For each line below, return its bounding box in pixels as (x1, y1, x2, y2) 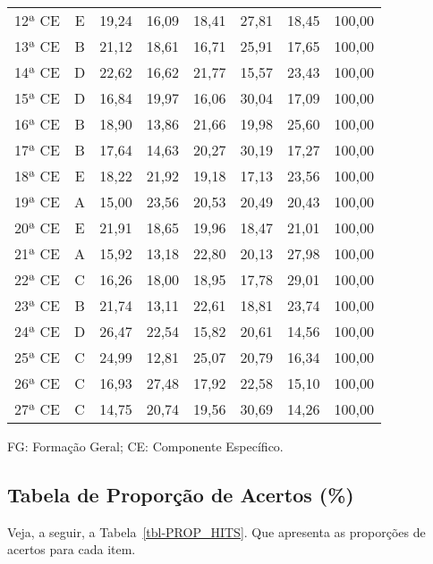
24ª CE (14, 321, 60, 341)
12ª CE (14, 10, 60, 30)
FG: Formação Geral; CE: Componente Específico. (7, 437, 284, 455)
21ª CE (14, 243, 60, 264)
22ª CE (14, 269, 60, 290)
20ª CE (14, 217, 60, 238)
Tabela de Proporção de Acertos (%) (7, 480, 354, 508)
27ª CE (14, 399, 60, 419)
